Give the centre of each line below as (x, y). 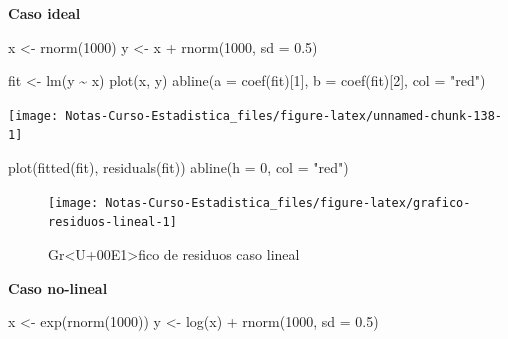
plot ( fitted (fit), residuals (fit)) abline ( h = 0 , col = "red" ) (178, 167)
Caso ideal (44, 13)
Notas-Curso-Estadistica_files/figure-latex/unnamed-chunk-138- (283, 115)
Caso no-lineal (58, 287)
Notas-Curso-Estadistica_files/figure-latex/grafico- (288, 202)
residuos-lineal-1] (112, 222)
